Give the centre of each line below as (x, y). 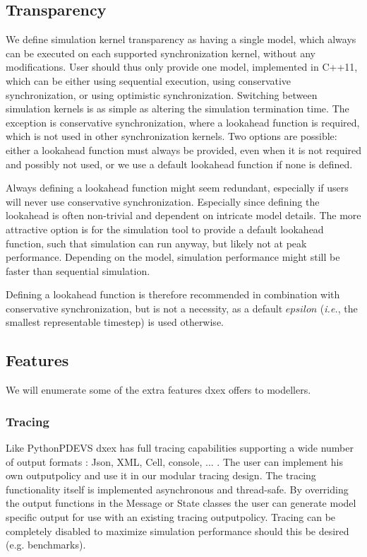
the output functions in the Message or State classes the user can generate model (181, 503)
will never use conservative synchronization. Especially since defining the (163, 201)
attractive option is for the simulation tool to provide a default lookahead (165, 229)
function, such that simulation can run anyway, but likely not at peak (156, 243)
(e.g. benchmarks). (46, 545)
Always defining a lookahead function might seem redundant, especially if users (177, 188)
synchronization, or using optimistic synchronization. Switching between (162, 94)
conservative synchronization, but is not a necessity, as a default (144, 308)
